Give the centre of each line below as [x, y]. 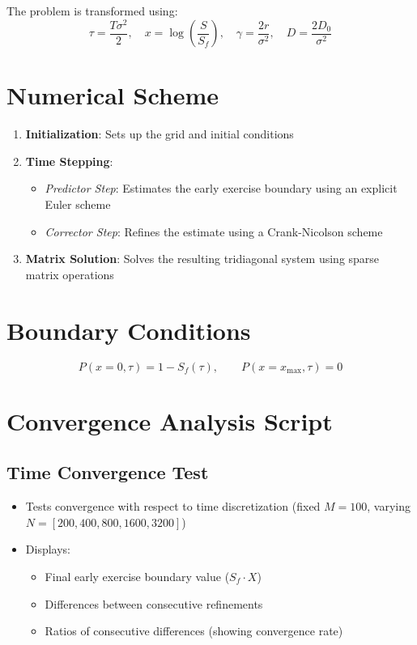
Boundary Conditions [129, 330]
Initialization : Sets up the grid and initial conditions [160, 134]
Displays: [48, 549]
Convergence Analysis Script [170, 420]
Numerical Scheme [113, 95]
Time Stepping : [69, 161]
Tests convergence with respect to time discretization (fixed [173, 506]
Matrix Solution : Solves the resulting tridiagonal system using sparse [202, 259]
